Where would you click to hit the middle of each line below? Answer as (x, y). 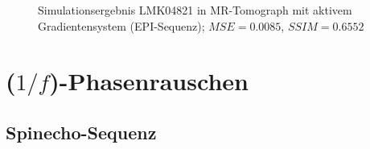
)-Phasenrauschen (149, 81)
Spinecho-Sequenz (81, 132)
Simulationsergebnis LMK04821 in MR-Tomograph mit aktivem (195, 10)
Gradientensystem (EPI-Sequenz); (121, 25)
